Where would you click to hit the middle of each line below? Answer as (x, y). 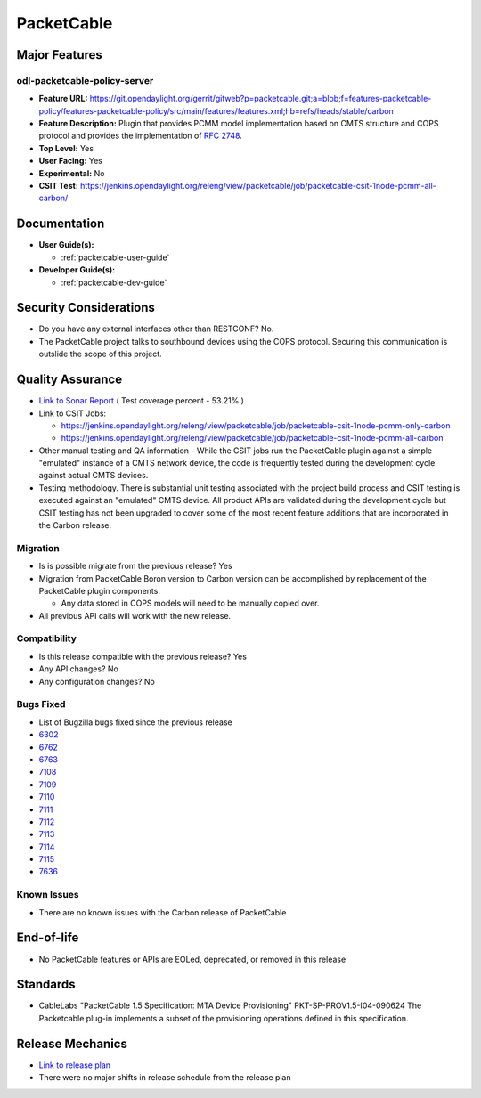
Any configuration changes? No (97, 681)
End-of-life (48, 938)
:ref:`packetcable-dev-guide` (114, 282)
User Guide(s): (66, 245)
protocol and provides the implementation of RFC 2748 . (140, 136)
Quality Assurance (69, 380)
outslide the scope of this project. (100, 354)
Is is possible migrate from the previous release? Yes (135, 566)
